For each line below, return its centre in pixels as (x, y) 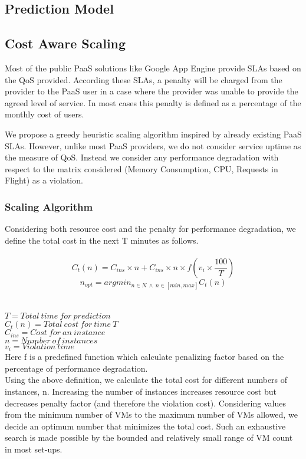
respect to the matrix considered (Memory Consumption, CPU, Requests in (142, 168)
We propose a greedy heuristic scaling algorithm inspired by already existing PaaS (153, 134)
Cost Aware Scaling (65, 43)
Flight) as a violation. (44, 180)
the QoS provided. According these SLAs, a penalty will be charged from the (144, 79)
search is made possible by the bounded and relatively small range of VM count (149, 437)
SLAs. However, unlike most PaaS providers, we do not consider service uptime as (153, 145)
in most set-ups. (34, 449)
